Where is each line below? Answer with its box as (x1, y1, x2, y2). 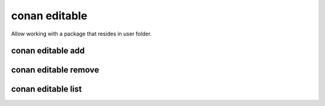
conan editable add (11, 46, 85, 56)
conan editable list (11, 84, 82, 95)
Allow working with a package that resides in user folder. (11, 30, 152, 37)
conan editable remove (11, 65, 99, 75)
